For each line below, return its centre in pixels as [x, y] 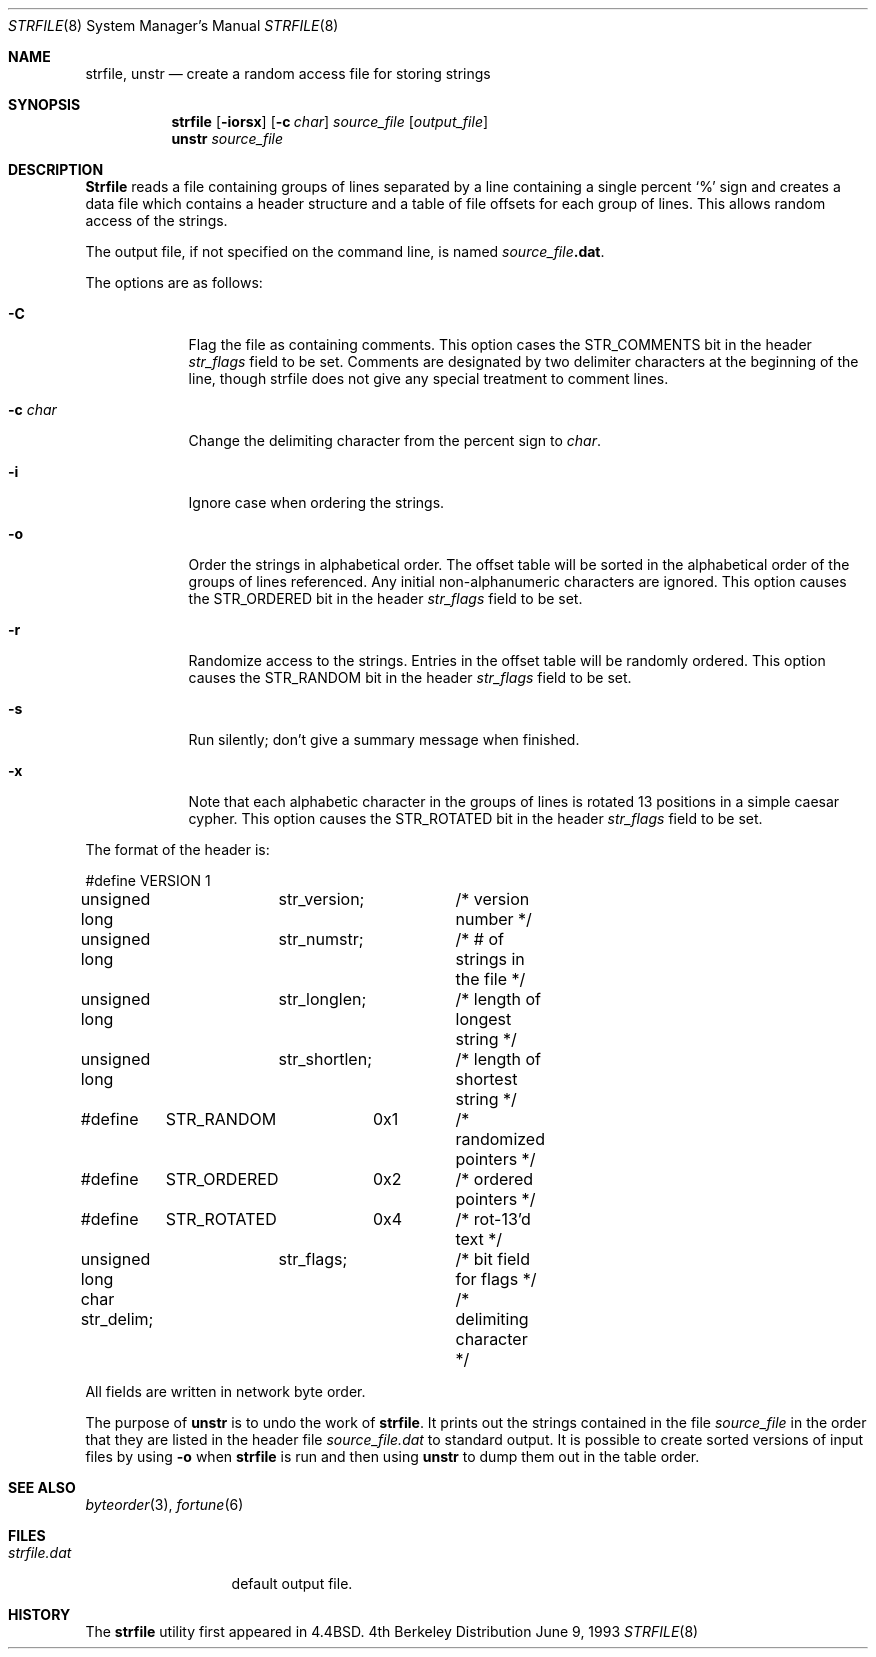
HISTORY [39, 1614]
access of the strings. [156, 220]
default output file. [292, 1583]
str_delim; [117, 1319]
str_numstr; [321, 939]
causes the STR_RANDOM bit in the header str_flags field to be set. [410, 677]
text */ [479, 1239]
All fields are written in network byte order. [225, 1391]
